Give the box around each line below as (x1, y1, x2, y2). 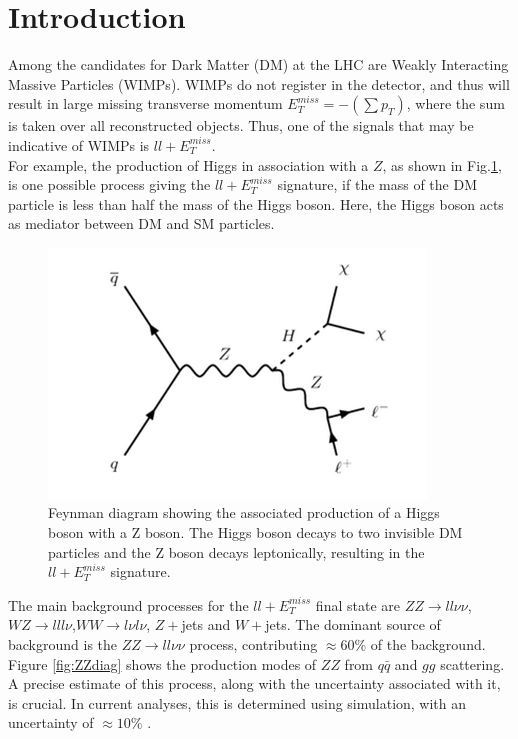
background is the (8, 634, 118, 655)
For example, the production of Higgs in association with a (8, 154, 369, 175)
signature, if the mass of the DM (277, 174, 477, 195)
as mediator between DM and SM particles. (8, 213, 275, 234)
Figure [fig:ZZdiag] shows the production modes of (8, 653, 317, 674)
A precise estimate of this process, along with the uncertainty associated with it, (8, 673, 501, 694)
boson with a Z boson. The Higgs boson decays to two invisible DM (48, 522, 463, 543)
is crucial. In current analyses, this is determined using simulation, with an (8, 692, 467, 713)
